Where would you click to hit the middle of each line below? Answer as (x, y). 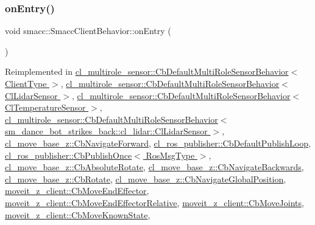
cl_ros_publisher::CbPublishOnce (69, 155)
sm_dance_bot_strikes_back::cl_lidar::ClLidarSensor (106, 131)
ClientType (26, 83)
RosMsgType (170, 155)
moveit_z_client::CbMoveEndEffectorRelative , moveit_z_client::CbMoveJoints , (154, 202)
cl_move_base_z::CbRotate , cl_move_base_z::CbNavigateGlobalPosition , (146, 178)
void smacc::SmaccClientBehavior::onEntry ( (88, 31)
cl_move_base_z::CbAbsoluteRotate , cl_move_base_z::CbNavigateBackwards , (154, 167)
